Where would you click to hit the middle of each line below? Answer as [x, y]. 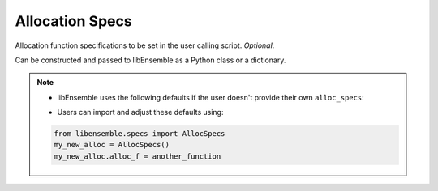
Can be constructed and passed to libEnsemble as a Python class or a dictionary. [150, 60]
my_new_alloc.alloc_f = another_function [137, 156]
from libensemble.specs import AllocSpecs [140, 134]
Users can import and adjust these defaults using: [140, 112]
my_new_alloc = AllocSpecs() [112, 145]
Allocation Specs [74, 21]
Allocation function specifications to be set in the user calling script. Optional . [145, 45]
